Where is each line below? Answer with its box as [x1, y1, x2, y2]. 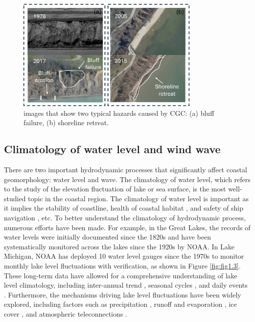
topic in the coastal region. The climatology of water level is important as [28, 193, 249, 203]
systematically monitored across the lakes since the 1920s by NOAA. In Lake [4, 241, 234, 251]
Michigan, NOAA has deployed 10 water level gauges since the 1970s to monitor [4, 251, 244, 261]
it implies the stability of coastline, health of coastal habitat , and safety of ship [4, 203, 243, 213]
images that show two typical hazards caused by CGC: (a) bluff [23, 107, 214, 118]
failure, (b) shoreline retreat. [23, 117, 109, 128]
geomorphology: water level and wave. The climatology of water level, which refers [4, 174, 251, 184]
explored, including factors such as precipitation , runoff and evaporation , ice [4, 299, 237, 309]
